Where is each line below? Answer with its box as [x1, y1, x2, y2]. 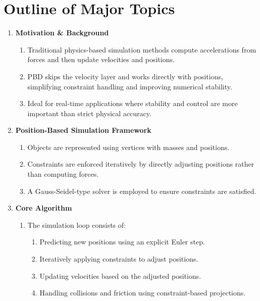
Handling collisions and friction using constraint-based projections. [39, 287, 246, 298]
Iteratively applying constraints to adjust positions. [39, 254, 198, 264]
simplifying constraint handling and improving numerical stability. [27, 81, 232, 91]
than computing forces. [27, 169, 99, 179]
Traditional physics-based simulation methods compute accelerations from [27, 44, 256, 55]
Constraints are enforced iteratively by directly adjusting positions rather [27, 159, 254, 169]
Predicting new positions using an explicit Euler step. [39, 236, 205, 247]
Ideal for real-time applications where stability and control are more [27, 98, 238, 109]
